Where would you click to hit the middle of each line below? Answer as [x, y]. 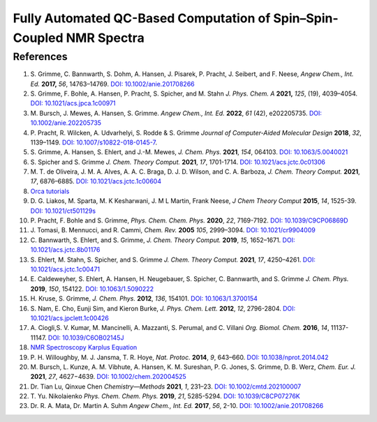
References [40, 56]
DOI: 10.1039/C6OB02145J [86, 338]
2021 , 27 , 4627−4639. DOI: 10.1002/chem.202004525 [108, 377]
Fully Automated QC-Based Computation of [142, 18]
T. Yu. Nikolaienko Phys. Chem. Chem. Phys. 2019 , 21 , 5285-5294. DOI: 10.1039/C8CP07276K [165, 396]
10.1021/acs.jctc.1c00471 [65, 269]
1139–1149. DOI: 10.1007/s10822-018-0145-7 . [94, 142]
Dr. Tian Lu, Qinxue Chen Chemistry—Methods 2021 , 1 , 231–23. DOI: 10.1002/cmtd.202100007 [166, 386]
